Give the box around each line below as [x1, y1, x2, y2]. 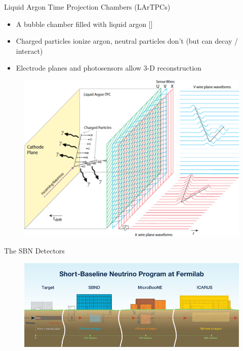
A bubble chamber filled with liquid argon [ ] [16, 18, 153, 29]
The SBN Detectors [4, 245, 65, 256]
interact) [16, 45, 43, 56]
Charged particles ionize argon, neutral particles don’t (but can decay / [16, 36, 238, 46]
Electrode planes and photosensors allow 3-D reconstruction [16, 62, 201, 73]
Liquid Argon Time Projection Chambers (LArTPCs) [4, 2, 171, 12]
